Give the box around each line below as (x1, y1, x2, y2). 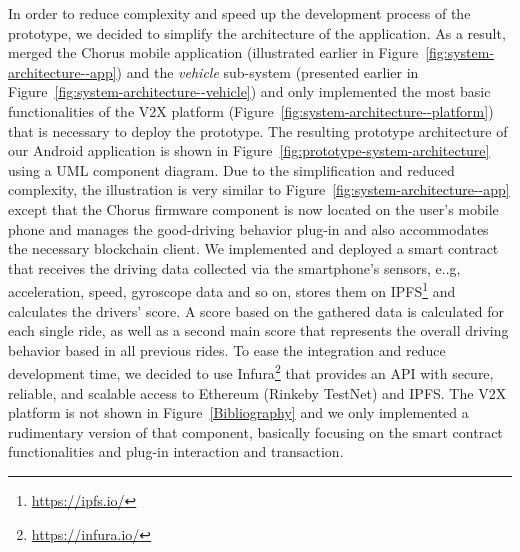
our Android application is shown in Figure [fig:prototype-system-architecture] (8, 140, 490, 161)
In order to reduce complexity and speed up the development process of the (8, 3, 471, 23)
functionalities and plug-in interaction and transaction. (8, 441, 344, 462)
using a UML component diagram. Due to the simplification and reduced (8, 159, 455, 180)
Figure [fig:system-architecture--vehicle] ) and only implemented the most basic (8, 81, 491, 102)
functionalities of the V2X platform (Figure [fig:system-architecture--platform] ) (8, 100, 494, 121)
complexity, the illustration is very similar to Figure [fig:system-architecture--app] (8, 179, 510, 200)
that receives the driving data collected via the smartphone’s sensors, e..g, (8, 257, 461, 278)
